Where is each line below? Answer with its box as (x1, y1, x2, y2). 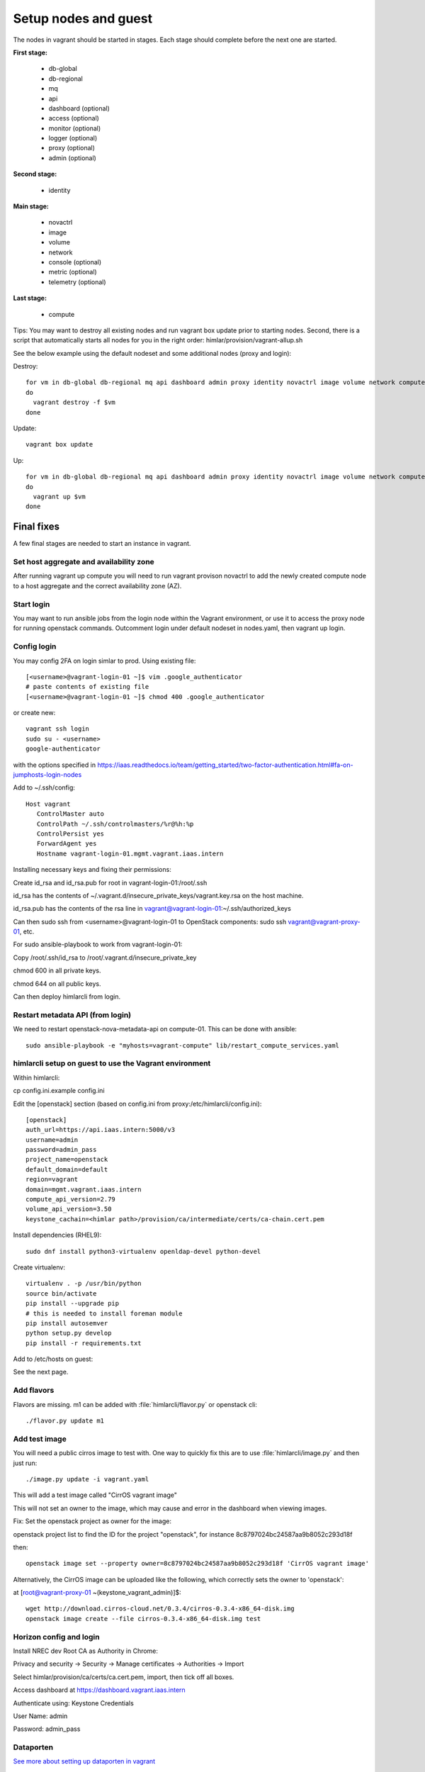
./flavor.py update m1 (25, 1417, 105, 1425)
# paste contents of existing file (25, 683, 149, 691)
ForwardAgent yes (36, 840, 97, 848)
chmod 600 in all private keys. (13, 966, 102, 975)
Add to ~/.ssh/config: (13, 783, 76, 792)
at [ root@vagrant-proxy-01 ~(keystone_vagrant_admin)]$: (13, 1588, 182, 1597)
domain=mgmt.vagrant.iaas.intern (25, 1185, 142, 1194)
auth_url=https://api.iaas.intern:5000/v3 (25, 1126, 176, 1134)
